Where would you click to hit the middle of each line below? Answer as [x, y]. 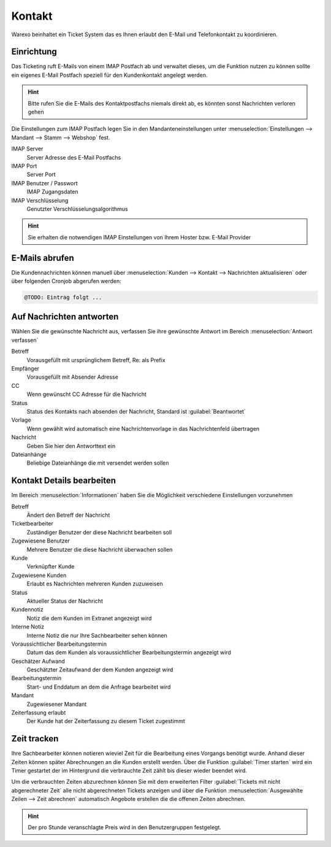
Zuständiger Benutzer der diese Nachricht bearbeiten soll [99, 532]
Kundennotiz [27, 609]
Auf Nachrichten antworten [65, 317]
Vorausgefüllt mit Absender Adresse [73, 377]
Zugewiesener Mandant [57, 704]
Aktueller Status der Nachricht [65, 601]
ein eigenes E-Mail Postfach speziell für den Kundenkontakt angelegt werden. [109, 75]
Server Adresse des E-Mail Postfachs [74, 157]
